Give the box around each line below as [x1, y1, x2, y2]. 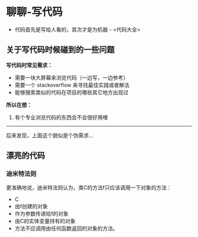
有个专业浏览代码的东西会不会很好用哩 [14, 114, 108, 121]
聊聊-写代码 [6, 5, 63, 19]
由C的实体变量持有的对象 [14, 218, 76, 225]
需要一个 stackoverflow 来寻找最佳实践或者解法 [14, 81, 130, 88]
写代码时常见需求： [6, 61, 53, 68]
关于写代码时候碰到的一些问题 [6, 45, 115, 55]
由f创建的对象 [14, 203, 48, 210]
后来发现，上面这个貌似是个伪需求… [6, 132, 94, 139]
